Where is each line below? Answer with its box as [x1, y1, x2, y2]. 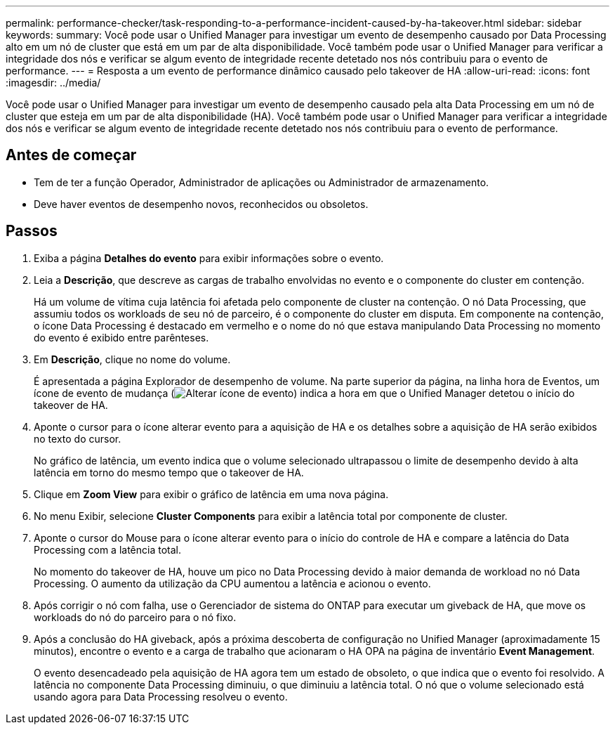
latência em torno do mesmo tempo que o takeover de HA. [34, 466, 304, 478]
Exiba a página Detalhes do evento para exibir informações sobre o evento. [34, 252, 384, 264]
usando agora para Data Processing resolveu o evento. [34, 690, 288, 703]
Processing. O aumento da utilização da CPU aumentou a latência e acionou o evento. [34, 577, 431, 589]
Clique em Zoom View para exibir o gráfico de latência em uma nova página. [34, 488, 389, 500]
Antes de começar [6, 146, 137, 164]
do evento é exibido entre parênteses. [34, 331, 209, 344]
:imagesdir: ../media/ [6, 77, 101, 89]
